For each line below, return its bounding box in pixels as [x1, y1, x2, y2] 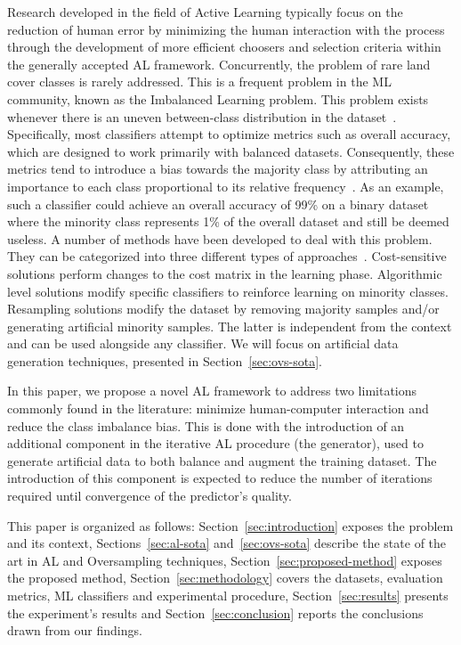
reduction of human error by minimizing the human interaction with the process [7, 20, 445, 38]
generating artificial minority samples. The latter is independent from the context [7, 316, 452, 335]
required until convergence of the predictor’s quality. [7, 486, 292, 505]
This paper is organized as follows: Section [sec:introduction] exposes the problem [7, 516, 454, 535]
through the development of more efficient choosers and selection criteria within [7, 37, 441, 56]
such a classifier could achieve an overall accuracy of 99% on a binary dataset [7, 194, 429, 213]
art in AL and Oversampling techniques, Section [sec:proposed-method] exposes [7, 551, 442, 569]
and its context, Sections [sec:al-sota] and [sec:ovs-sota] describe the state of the [7, 534, 447, 552]
